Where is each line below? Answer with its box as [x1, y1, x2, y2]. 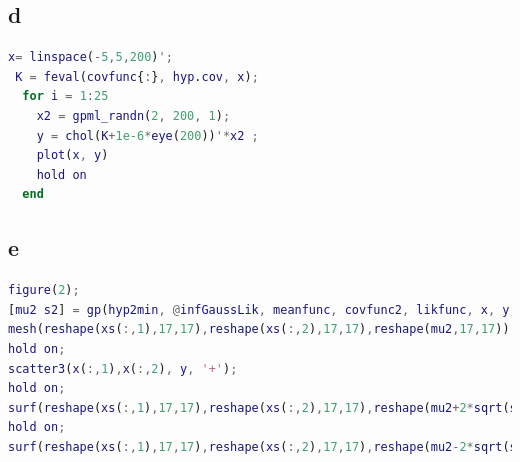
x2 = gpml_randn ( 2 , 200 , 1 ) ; [36, 108, 231, 123]
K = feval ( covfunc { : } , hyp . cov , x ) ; [15, 69, 259, 84]
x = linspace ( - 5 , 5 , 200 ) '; [8, 50, 173, 65]
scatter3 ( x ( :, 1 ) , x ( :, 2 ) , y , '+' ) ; [8, 361, 238, 376]
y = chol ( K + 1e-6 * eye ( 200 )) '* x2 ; [36, 128, 259, 143]
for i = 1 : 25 [22, 89, 109, 104]
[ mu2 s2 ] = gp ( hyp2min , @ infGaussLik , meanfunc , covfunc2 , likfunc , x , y [8, 302, 510, 317]
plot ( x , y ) [36, 148, 109, 163]
